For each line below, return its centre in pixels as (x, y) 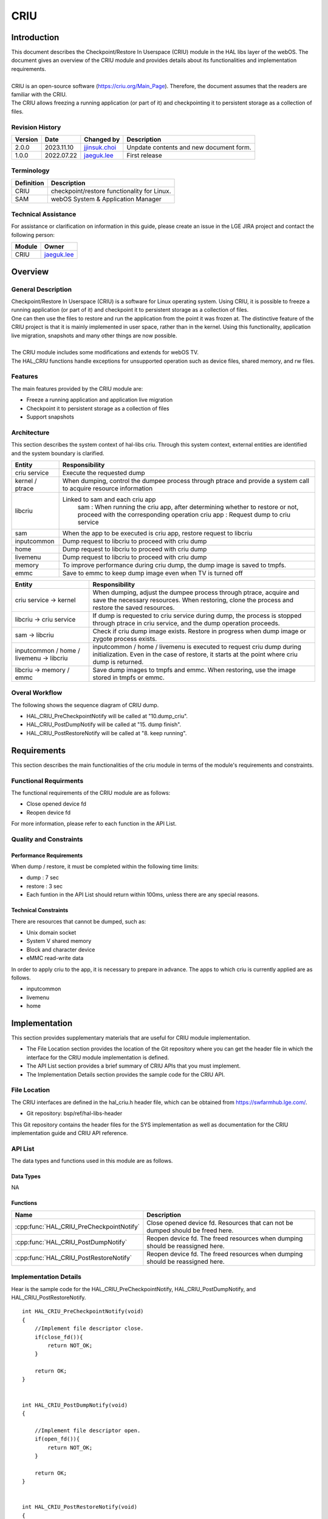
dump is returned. (118, 662)
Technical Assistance (44, 214)
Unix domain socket (51, 932)
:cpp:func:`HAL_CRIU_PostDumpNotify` (71, 1242)
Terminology (30, 171)
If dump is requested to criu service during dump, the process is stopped (197, 615)
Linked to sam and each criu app (109, 499)
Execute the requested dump (104, 473)
